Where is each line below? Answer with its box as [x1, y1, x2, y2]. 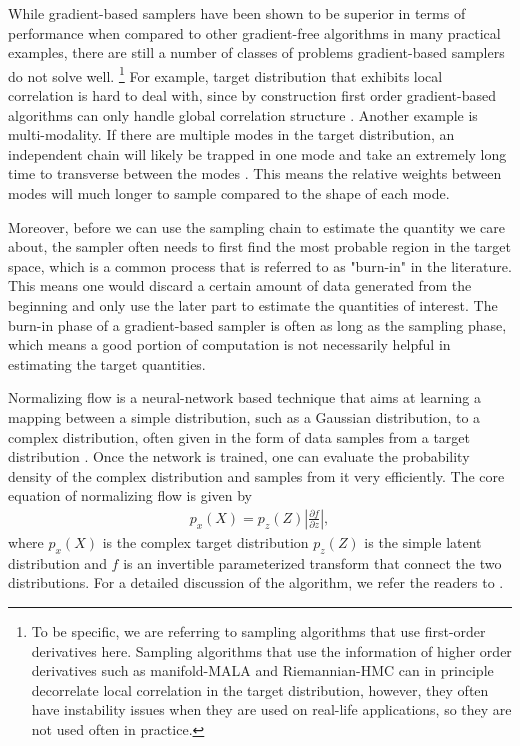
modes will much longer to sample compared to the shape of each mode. [8, 183, 450, 203]
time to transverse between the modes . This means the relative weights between [8, 163, 502, 184]
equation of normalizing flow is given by [8, 485, 252, 506]
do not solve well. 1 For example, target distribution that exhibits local [8, 62, 443, 86]
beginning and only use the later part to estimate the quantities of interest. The [8, 294, 498, 315]
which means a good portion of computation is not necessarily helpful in [8, 334, 451, 355]
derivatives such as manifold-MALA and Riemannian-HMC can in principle [31, 660, 494, 681]
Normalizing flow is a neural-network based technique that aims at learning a [8, 387, 481, 408]
